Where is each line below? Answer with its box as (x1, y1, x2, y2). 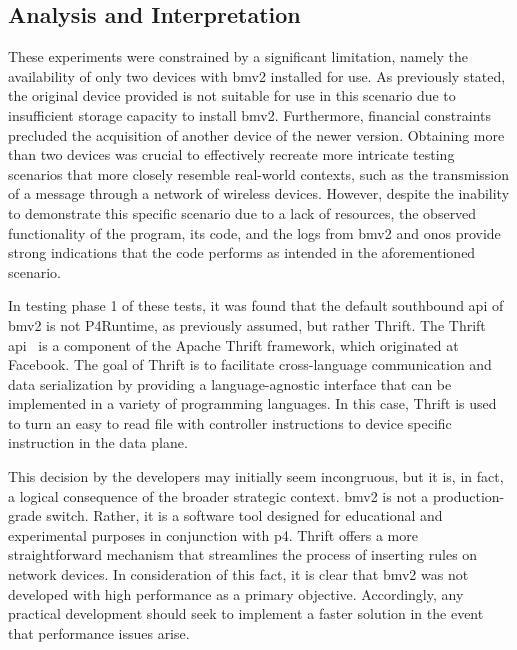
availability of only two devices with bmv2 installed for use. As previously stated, (8, 65, 506, 86)
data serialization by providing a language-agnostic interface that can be (8, 373, 452, 394)
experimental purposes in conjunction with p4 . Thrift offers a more (8, 524, 418, 545)
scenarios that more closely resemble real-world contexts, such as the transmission (8, 163, 510, 184)
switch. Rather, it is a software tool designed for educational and (46, 505, 443, 526)
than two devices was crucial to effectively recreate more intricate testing (8, 144, 455, 165)
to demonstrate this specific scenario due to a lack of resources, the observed (8, 202, 477, 223)
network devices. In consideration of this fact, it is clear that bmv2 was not (8, 564, 469, 585)
